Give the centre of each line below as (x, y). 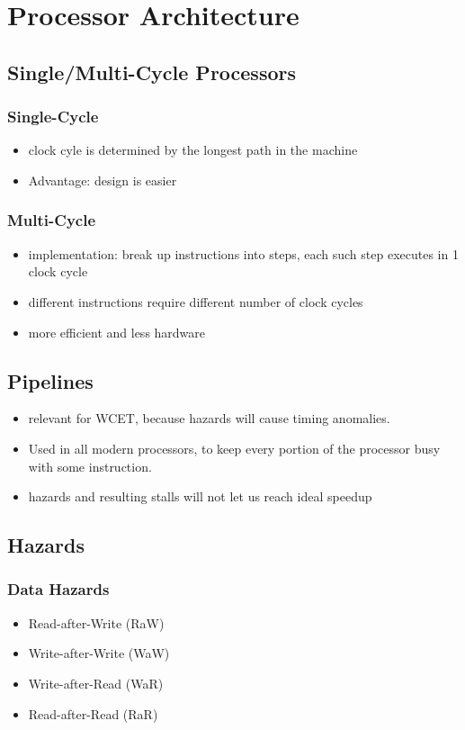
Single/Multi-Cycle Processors (152, 72)
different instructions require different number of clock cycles (196, 301)
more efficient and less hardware (117, 332)
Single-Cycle (53, 117)
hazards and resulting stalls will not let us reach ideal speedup (200, 496)
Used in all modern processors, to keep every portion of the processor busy (234, 448)
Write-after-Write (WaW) (99, 653)
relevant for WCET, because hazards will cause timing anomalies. (209, 418)
